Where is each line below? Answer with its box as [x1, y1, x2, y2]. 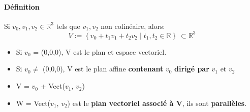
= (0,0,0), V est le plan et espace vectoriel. [33, 46, 167, 57]
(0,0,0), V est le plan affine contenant [42, 63, 164, 74]
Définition [4, 1, 40, 12]
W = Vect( [16, 97, 51, 108]
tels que [56, 20, 80, 31]
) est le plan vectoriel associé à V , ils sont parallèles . [67, 97, 247, 108]
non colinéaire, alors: [101, 20, 165, 31]
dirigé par [174, 63, 209, 74]
